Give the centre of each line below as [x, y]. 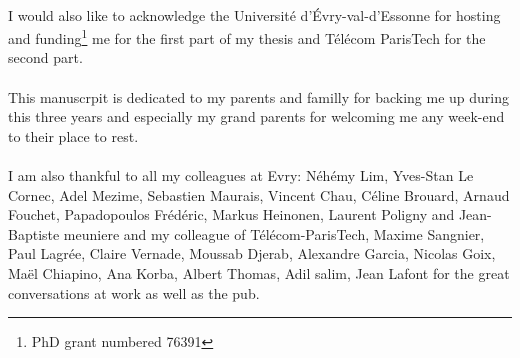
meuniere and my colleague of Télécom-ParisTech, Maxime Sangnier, [274, 233]
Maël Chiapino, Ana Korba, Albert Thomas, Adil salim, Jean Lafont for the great [259, 272]
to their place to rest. [73, 135]
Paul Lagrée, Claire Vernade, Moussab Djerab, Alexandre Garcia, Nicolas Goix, [252, 253]
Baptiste [34, 233]
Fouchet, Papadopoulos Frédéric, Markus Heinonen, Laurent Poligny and [231, 214]
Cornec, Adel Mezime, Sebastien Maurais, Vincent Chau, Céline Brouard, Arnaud [259, 194]
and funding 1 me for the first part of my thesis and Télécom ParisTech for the [247, 36]
